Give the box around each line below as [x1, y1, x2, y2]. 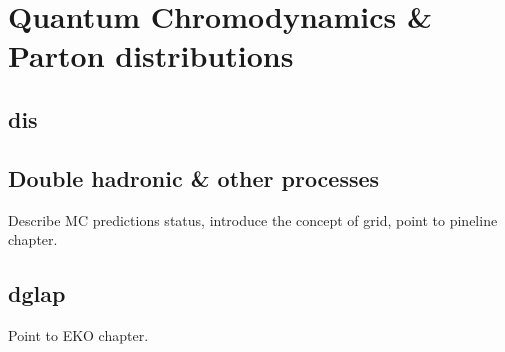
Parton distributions [8, 35, 294, 76]
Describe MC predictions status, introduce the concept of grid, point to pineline [8, 209, 498, 230]
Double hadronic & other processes [8, 162, 380, 193]
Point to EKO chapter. [8, 324, 149, 345]
